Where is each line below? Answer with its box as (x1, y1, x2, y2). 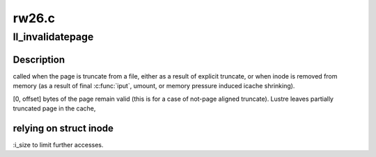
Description (13, 53, 65, 65)
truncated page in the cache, (13, 104, 96, 113)
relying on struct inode (13, 122, 114, 134)
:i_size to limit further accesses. (13, 140, 104, 149)
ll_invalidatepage (13, 31, 94, 43)
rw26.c (13, 10, 56, 26)
